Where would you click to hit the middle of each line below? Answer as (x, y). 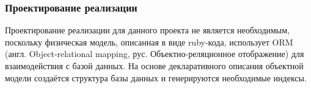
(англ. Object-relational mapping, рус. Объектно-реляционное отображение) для (155, 54)
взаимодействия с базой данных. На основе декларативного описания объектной (154, 66)
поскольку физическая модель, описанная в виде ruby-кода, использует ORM (149, 42)
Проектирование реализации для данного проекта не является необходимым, (148, 30)
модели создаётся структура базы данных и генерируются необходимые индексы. (156, 77)
